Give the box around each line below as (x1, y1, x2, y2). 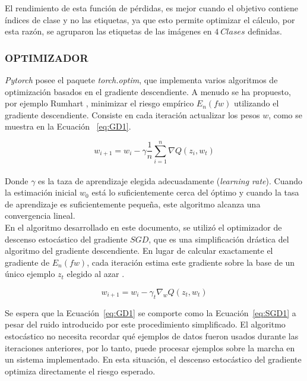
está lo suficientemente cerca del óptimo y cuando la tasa (91, 186, 299, 199)
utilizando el (233, 97, 279, 109)
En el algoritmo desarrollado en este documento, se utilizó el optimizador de (5, 221, 282, 234)
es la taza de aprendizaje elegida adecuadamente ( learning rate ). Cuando (38, 174, 302, 187)
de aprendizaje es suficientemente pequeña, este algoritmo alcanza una (5, 197, 261, 210)
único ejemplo (5, 267, 55, 280)
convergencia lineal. (5, 209, 75, 222)
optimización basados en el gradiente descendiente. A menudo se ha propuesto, (5, 85, 291, 97)
